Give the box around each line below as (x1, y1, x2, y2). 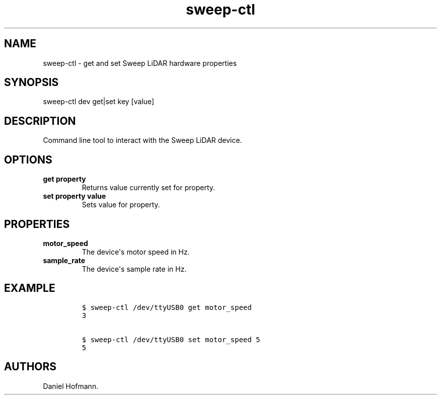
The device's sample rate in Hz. (82, 264, 187, 273)
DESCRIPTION (4, 114, 76, 127)
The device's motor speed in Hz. (82, 247, 190, 256)
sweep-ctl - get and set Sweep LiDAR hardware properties (43, 58, 237, 67)
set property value (43, 192, 106, 201)
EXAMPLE (4, 282, 55, 295)
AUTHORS (4, 360, 57, 373)
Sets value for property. (82, 200, 160, 209)
